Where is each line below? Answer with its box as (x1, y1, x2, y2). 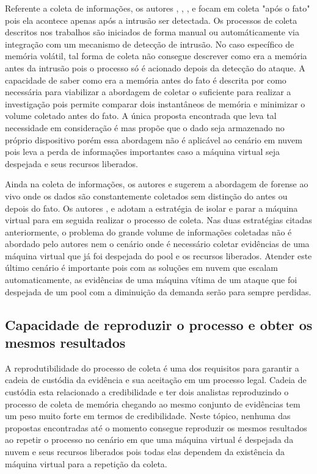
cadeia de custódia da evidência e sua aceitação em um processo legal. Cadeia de (5, 373, 307, 386)
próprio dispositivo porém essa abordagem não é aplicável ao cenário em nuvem (5, 133, 302, 146)
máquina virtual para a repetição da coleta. (5, 457, 167, 470)
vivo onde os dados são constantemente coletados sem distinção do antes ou (5, 189, 288, 202)
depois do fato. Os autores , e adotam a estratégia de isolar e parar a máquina (5, 201, 298, 214)
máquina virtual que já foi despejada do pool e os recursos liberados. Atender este (5, 249, 312, 262)
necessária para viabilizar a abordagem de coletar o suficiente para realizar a (5, 85, 291, 98)
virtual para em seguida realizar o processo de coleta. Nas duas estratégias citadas (5, 214, 312, 226)
